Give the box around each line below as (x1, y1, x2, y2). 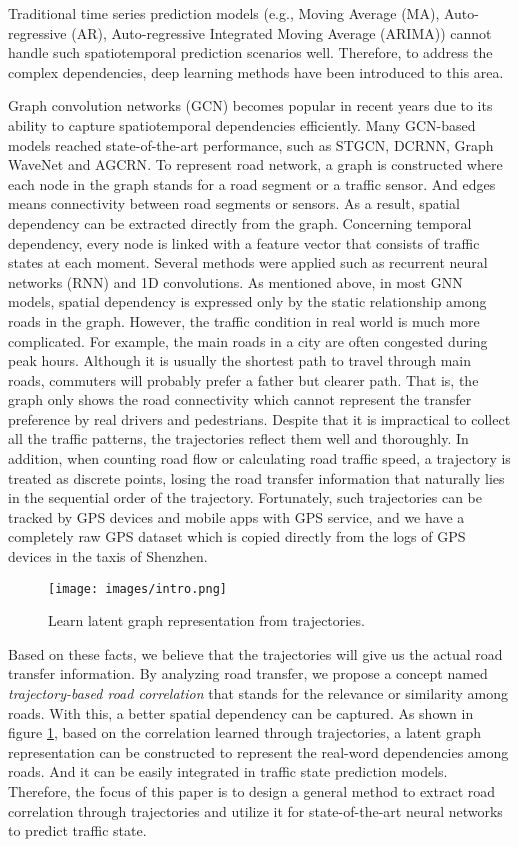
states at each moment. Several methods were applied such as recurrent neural (8, 252, 488, 273)
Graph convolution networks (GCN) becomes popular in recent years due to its (8, 95, 493, 116)
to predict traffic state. (8, 820, 147, 841)
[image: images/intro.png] (48, 581, 227, 596)
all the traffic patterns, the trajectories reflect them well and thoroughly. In (8, 428, 469, 449)
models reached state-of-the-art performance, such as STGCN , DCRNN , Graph (8, 134, 494, 155)
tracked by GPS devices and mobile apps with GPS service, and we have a (8, 506, 465, 527)
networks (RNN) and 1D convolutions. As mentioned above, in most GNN (8, 271, 463, 292)
